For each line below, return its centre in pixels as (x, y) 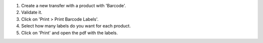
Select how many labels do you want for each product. (76, 26)
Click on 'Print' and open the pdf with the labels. (69, 33)
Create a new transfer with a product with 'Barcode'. (74, 6)
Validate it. (32, 13)
